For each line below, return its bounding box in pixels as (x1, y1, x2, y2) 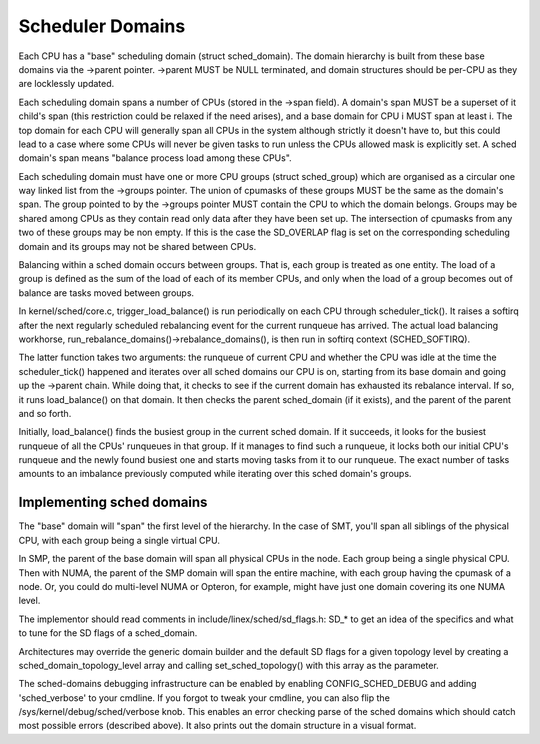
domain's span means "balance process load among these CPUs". (18, 152, 292, 164)
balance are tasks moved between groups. (18, 286, 195, 299)
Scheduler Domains (18, 15, 186, 37)
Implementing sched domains (18, 494, 208, 511)
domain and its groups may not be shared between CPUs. (18, 240, 257, 252)
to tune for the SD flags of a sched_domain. (18, 627, 198, 639)
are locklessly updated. (18, 78, 115, 90)
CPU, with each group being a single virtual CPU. (18, 534, 220, 546)
